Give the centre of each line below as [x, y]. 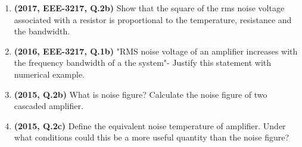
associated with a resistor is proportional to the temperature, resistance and [153, 19]
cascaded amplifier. [49, 106]
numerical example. [49, 74]
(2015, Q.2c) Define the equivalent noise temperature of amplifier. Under [150, 125]
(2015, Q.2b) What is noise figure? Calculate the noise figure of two [141, 94]
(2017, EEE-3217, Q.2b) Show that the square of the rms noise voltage [149, 8]
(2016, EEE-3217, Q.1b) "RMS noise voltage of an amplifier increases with [156, 51]
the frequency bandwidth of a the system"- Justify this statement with [143, 63]
